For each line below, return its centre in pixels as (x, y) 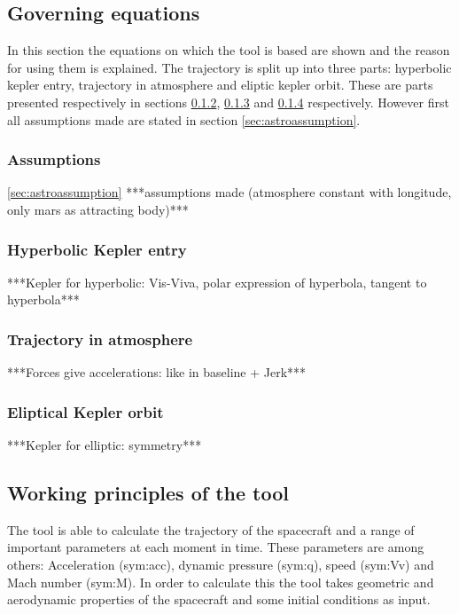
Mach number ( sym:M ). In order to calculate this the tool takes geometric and (221, 582)
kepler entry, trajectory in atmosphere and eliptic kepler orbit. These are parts (220, 85)
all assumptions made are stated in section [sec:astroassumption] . (184, 119)
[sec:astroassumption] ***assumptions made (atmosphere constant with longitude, (229, 192)
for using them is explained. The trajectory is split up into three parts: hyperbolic (229, 67)
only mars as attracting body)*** (98, 209)
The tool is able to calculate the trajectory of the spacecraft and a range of (211, 529)
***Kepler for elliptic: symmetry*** (105, 445)
